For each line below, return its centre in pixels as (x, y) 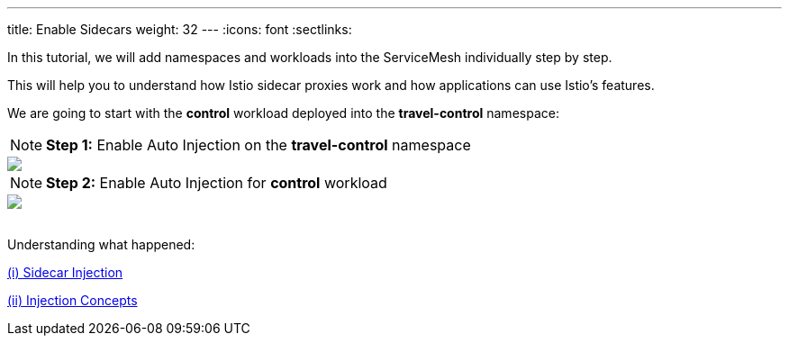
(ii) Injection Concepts (73, 300)
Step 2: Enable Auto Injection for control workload (217, 183)
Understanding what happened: (101, 244)
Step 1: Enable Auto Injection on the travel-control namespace (258, 145)
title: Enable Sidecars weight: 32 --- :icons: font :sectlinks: (180, 29)
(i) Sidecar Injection (65, 272)
